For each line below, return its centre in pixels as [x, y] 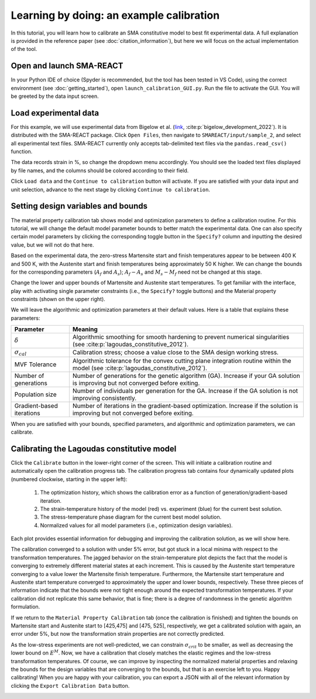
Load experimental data [55, 113]
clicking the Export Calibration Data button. [70, 686]
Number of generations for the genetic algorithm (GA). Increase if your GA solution [186, 376]
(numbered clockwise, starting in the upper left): [69, 479]
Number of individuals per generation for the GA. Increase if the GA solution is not [185, 391]
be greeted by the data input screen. [55, 96]
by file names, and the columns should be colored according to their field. [100, 171]
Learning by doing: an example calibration [115, 15]
